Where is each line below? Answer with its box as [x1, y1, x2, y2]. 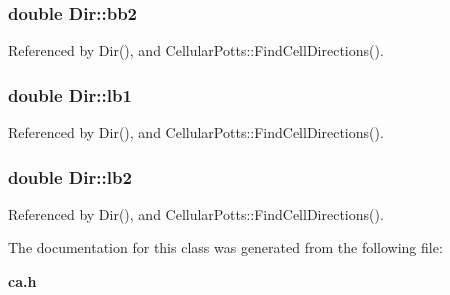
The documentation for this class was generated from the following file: [8, 237, 443, 258]
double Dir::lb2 [8, 164, 132, 189]
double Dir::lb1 [8, 82, 132, 107]
